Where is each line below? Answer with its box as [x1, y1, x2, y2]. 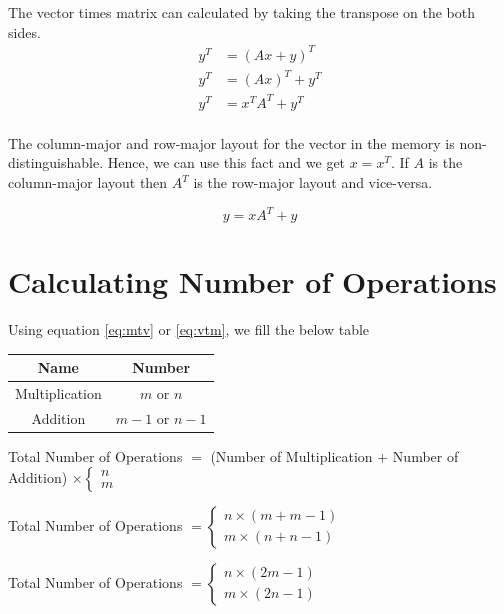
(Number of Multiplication [210, 446, 373, 467]
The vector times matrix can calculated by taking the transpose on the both [8, 2, 475, 22]
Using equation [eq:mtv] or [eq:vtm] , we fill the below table [8, 319, 370, 340]
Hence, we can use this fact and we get [107, 152, 346, 173]
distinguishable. [8, 152, 104, 173]
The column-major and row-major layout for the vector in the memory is [8, 132, 455, 153]
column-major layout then [8, 172, 168, 192]
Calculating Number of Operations [8, 261, 497, 302]
